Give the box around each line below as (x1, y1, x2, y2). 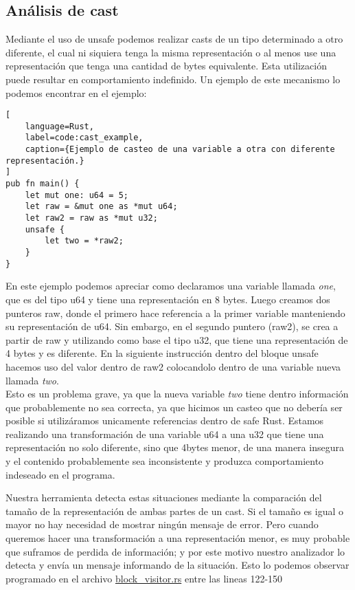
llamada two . (5, 373, 59, 387)
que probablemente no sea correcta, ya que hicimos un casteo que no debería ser (5, 400, 343, 414)
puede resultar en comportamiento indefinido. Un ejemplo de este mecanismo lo (5, 72, 341, 86)
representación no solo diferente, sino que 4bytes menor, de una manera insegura (5, 440, 344, 455)
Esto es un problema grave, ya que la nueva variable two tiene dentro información (5, 386, 349, 401)
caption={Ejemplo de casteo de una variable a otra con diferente (25, 144, 335, 155)
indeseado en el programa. (5, 467, 115, 481)
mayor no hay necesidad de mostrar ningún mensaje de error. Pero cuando (5, 517, 319, 532)
